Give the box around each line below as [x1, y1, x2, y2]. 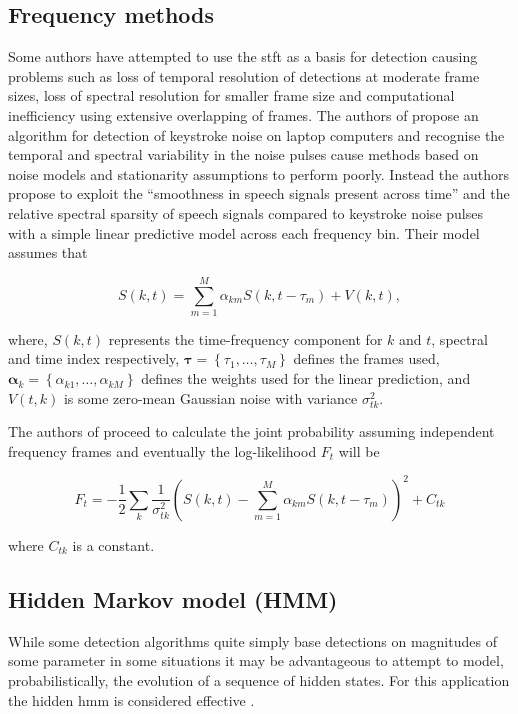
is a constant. [72, 534, 155, 555]
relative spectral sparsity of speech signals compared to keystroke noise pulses [8, 202, 483, 223]
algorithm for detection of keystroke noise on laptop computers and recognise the [8, 124, 505, 145]
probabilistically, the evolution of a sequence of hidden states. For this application [8, 669, 510, 690]
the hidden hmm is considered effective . [8, 689, 255, 710]
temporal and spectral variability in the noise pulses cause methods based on [8, 144, 479, 165]
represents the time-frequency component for [108, 328, 383, 349]
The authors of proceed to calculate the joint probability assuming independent [8, 421, 495, 442]
